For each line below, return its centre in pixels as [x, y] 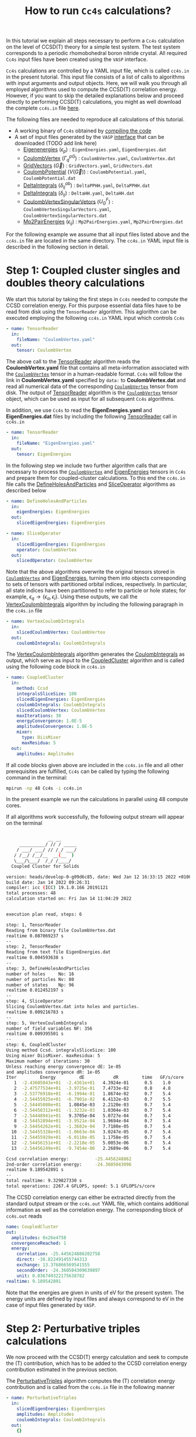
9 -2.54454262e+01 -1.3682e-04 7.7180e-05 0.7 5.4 [92, 1126]
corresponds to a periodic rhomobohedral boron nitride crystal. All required [97, 53]
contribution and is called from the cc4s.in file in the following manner [90, 1387]
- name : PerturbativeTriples [41, 1398]
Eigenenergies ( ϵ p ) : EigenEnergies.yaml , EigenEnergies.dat [95, 150]
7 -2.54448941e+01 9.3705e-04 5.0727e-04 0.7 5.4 [92, 1116]
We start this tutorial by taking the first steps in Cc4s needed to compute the [97, 299]
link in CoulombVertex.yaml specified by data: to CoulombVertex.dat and [96, 380]
